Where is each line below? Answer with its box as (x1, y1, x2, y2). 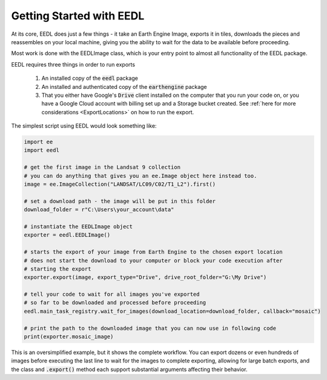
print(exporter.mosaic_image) (24, 333, 114, 340)
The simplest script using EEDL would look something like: (11, 122, 157, 129)
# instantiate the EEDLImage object (24, 223, 133, 230)
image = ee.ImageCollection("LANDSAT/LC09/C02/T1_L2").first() (24, 181, 216, 188)
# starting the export (24, 265, 91, 272)
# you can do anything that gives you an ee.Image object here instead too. (24, 172, 257, 179)
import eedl (24, 147, 60, 154)
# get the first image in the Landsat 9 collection (24, 164, 181, 171)
